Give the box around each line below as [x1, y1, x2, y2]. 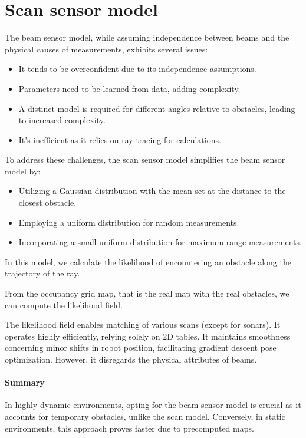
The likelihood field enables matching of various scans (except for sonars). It [5, 318, 281, 331]
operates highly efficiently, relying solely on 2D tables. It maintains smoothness [5, 330, 291, 342]
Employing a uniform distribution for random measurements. [18, 216, 239, 228]
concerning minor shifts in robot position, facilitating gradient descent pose [5, 341, 277, 354]
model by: [5, 164, 41, 177]
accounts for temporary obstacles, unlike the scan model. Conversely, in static [5, 410, 285, 422]
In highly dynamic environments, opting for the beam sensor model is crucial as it [5, 399, 301, 411]
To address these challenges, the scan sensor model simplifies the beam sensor [5, 153, 285, 166]
